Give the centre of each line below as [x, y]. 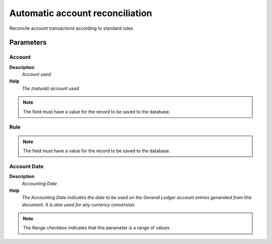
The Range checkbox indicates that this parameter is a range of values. [97, 228]
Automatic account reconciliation [81, 13]
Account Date [26, 166]
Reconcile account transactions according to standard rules [71, 28]
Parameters [28, 43]
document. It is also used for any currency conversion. [79, 205]
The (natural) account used [50, 88]
